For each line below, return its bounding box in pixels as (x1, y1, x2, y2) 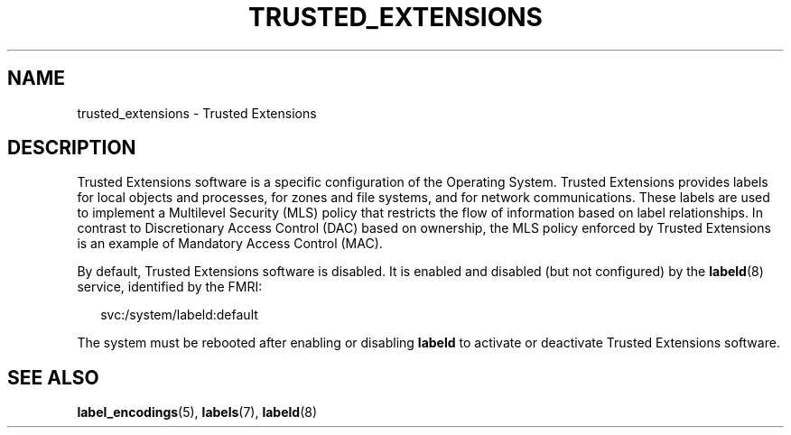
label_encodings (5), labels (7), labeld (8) (77, 404, 318, 421)
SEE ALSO (7, 366, 99, 389)
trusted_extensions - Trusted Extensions (77, 105, 317, 121)
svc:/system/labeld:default (100, 307, 258, 323)
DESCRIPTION (7, 136, 136, 160)
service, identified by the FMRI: (77, 279, 263, 295)
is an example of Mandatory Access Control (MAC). (77, 236, 383, 252)
